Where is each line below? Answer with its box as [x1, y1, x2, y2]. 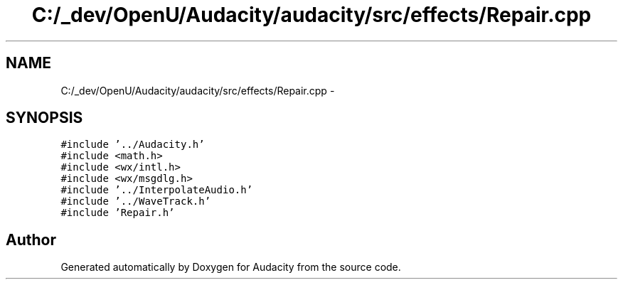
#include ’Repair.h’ [60, 207, 175, 219]
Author [6, 230, 56, 249]
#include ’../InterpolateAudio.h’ [60, 184, 253, 196]
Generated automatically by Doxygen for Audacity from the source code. [60, 261, 401, 274]
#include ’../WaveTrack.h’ [60, 195, 211, 208]
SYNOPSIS [6, 109, 83, 127]
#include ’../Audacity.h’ [60, 139, 205, 151]
